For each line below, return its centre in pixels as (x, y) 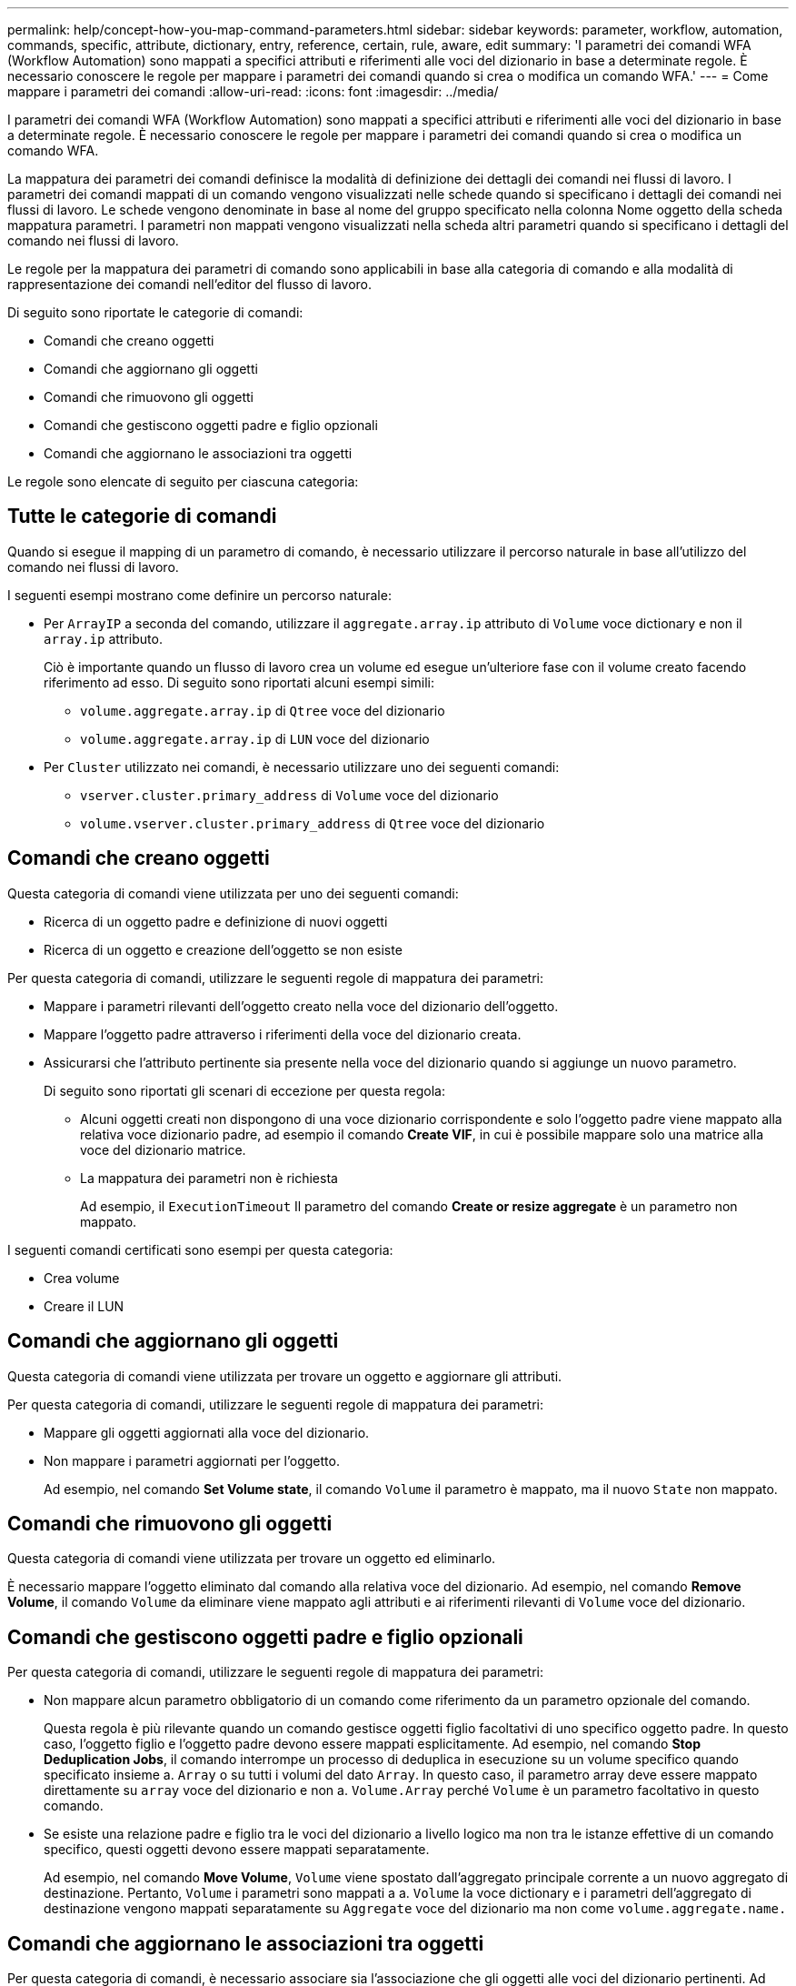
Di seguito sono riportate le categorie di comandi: (155, 312)
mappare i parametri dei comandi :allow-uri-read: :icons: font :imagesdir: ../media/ (253, 91)
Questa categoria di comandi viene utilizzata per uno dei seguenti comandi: (233, 893)
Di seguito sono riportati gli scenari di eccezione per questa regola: (244, 1090)
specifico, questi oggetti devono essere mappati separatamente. (237, 1850)
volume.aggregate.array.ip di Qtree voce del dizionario (263, 710)
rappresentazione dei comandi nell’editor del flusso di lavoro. (190, 284)
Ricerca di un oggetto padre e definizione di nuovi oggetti (216, 921)
